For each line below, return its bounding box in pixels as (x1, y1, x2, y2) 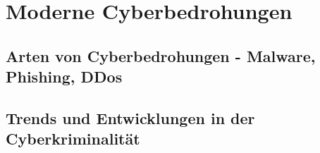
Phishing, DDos (6, 66, 123, 87)
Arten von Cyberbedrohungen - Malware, (6, 44, 316, 66)
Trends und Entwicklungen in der (6, 106, 255, 128)
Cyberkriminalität (6, 128, 140, 149)
